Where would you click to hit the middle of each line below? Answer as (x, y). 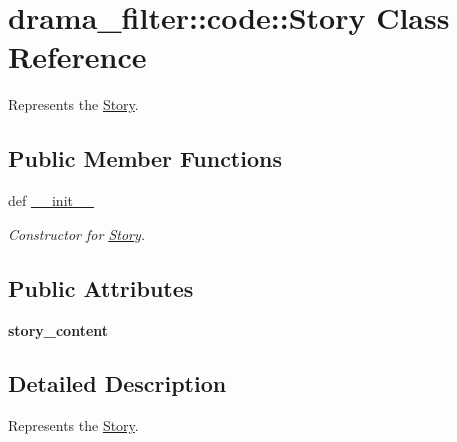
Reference (77, 56)
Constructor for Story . (77, 233)
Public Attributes (101, 287)
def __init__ (51, 200)
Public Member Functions (145, 158)
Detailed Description (117, 383)
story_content (58, 329)
